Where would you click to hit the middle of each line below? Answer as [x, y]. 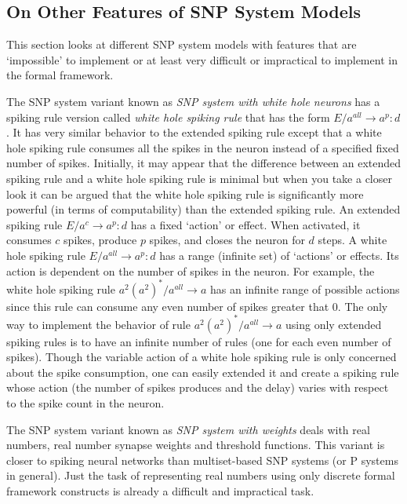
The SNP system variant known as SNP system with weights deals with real [188, 429]
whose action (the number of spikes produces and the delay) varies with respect [198, 387]
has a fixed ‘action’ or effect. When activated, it [245, 224]
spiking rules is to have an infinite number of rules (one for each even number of [199, 341]
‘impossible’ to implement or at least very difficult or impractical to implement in [202, 59]
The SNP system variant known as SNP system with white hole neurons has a [193, 101]
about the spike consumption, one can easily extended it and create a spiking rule [203, 372]
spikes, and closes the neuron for [227, 240]
